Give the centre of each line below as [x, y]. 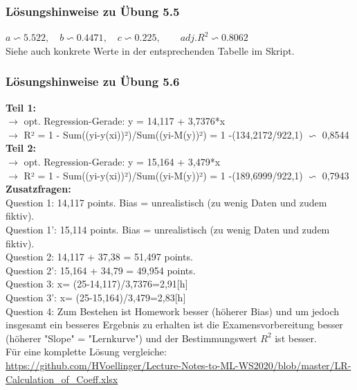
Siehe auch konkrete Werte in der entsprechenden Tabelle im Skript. [150, 50]
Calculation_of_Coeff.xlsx [62, 379]
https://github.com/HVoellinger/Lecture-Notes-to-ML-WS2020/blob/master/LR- [178, 365]
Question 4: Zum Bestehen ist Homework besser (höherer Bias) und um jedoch [173, 311]
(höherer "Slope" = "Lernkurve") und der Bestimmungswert [131, 338]
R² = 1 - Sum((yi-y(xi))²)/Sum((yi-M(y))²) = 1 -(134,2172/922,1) [163, 134]
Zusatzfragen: [38, 189]
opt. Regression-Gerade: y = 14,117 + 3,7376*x [125, 121]
